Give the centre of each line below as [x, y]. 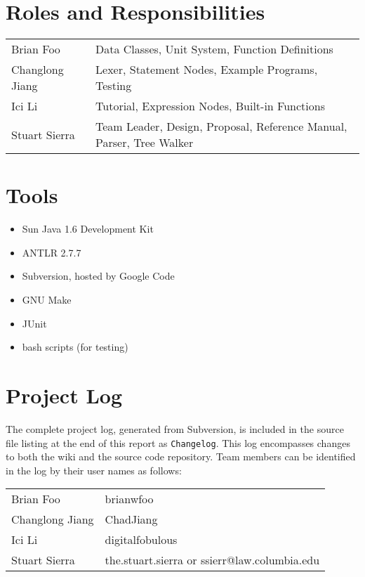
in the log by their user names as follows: [94, 470]
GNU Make [47, 300]
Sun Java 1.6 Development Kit [88, 229]
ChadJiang [131, 519]
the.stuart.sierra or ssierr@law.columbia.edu [212, 560]
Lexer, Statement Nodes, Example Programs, [207, 70]
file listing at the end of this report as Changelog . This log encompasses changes [178, 442]
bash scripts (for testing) [75, 347]
